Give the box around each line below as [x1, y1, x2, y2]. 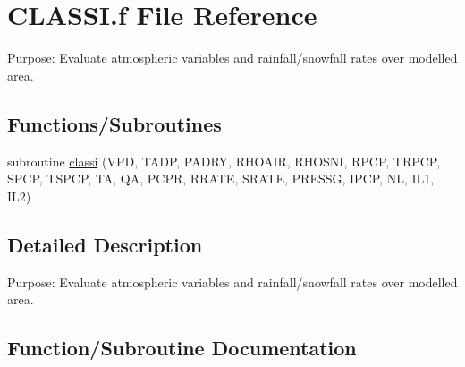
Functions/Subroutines [7, 109, 222, 137]
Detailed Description [7, 230, 203, 258]
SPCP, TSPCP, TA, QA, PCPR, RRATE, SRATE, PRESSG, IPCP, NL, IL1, [7, 169, 435, 188]
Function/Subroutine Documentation [7, 334, 357, 362]
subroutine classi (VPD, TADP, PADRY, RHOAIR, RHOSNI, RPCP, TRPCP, [7, 151, 441, 170]
